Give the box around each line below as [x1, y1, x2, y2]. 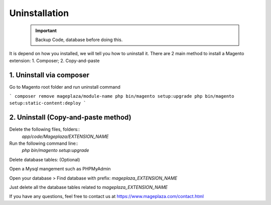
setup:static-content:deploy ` [9, 100, 86, 106]
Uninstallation [9, 8, 69, 19]
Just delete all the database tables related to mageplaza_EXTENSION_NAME [9, 184, 168, 190]
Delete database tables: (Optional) [9, 156, 80, 162]
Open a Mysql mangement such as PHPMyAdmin [9, 166, 111, 172]
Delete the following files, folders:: [9, 126, 80, 132]
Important [35, 28, 57, 34]
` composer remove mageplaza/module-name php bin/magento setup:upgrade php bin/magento [9, 93, 234, 99]
